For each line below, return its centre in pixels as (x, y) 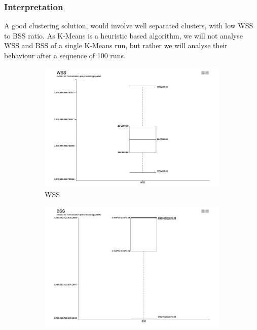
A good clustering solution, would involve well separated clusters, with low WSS (129, 26)
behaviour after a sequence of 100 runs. (65, 55)
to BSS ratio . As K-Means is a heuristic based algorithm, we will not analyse (123, 35)
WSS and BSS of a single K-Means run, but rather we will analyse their (116, 45)
